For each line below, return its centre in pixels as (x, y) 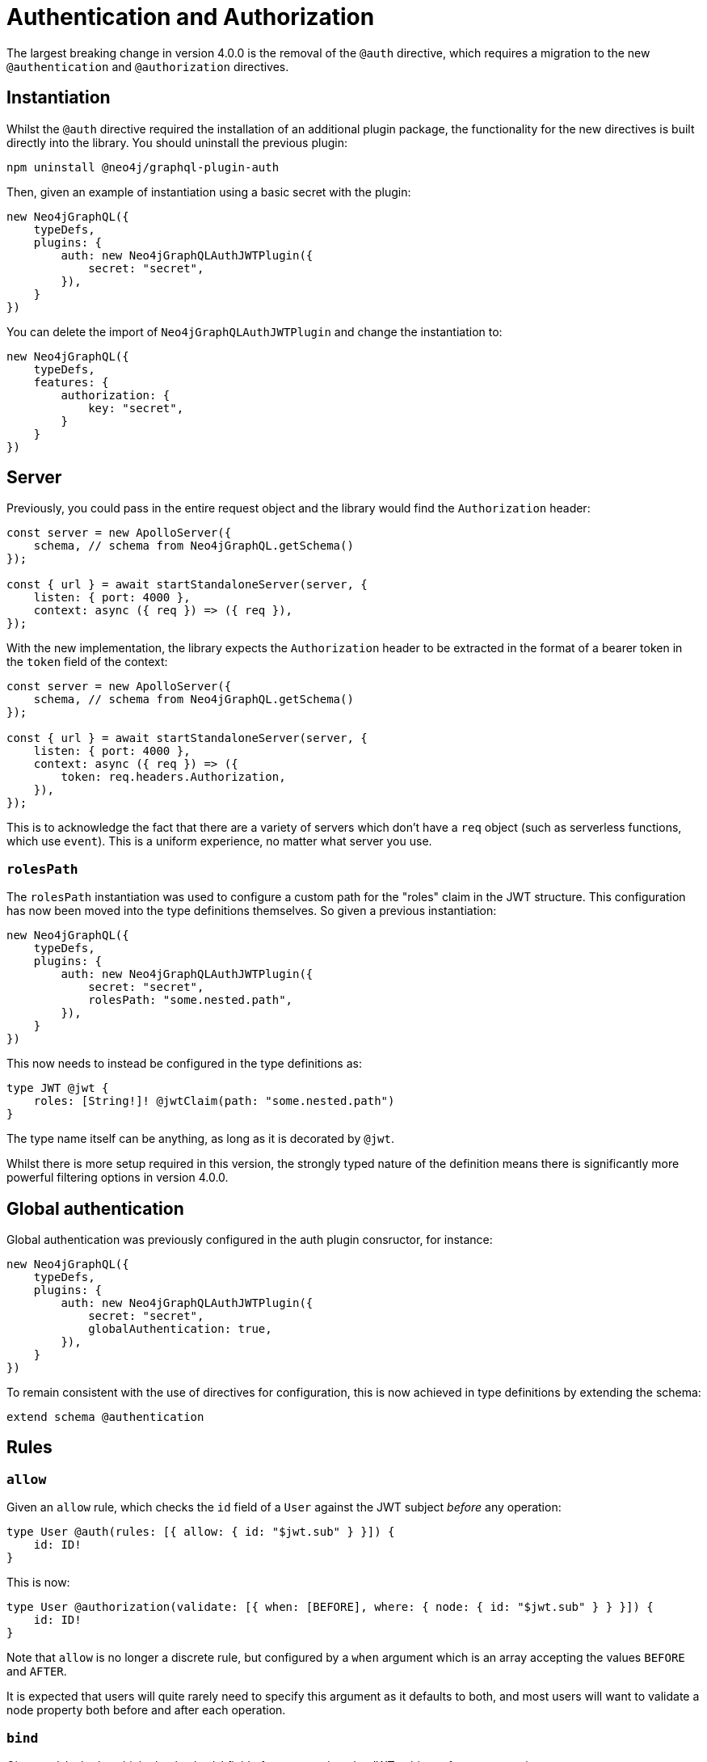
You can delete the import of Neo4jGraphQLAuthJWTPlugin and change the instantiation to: (255, 331)
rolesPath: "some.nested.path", (191, 1000)
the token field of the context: (87, 662)
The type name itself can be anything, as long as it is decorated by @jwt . (200, 1139)
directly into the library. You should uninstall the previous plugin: (177, 142)
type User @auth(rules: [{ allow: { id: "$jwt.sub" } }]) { (201, 1532)
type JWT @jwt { (58, 1088)
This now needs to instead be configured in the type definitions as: (184, 1064)
